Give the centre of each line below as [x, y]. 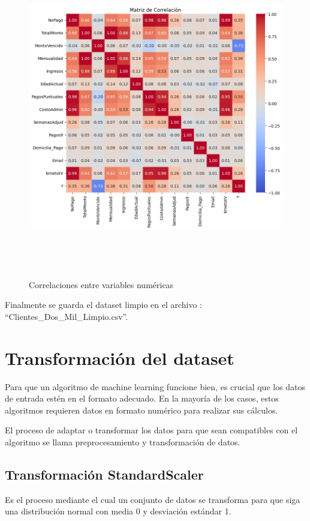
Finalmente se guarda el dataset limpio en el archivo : [104, 305]
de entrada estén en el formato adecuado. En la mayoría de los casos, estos [142, 398]
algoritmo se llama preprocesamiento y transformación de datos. [123, 442]
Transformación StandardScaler [104, 474]
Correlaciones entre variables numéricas [101, 284]
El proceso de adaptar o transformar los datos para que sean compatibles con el [151, 430]
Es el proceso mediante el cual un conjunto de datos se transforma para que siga [153, 499]
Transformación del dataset [120, 357]
